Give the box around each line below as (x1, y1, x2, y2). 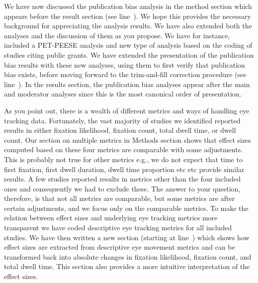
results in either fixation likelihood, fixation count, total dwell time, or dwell (4, 125, 236, 135)
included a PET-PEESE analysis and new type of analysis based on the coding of (4, 40, 253, 50)
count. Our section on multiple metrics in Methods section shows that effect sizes (4, 134, 251, 145)
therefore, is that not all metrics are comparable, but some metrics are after (4, 193, 235, 203)
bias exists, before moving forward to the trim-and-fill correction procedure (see (4, 69, 247, 80)
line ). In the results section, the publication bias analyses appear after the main (4, 79, 250, 89)
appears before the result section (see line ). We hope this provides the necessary (4, 10, 251, 21)
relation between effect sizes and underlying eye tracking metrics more (4, 212, 218, 223)
